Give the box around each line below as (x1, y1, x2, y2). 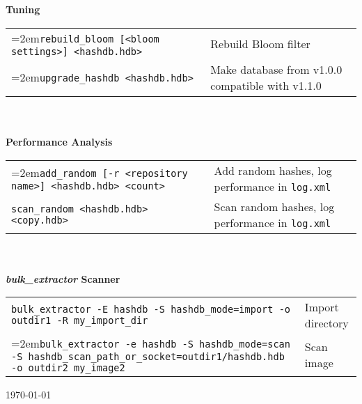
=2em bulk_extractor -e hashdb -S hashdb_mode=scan (11, 335, 290, 352)
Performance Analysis (6, 134, 113, 148)
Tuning (6, 2, 40, 17)
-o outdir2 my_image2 (11, 362, 125, 374)
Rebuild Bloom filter (210, 35, 310, 52)
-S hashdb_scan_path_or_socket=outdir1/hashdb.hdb (11, 351, 285, 363)
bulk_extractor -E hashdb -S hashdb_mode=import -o (11, 304, 291, 316)
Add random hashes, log (214, 162, 332, 178)
